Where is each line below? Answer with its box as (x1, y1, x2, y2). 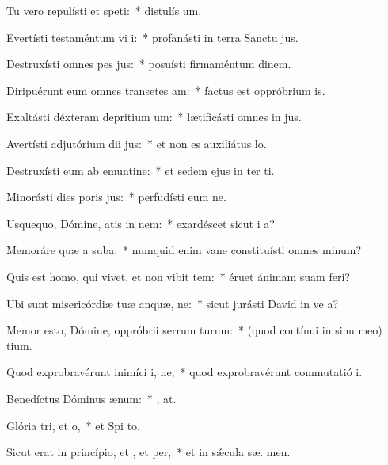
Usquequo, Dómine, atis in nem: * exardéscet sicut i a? (6, 215, 275, 231)
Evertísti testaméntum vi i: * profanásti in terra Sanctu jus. (6, 29, 299, 45)
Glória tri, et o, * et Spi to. (6, 417, 140, 433)
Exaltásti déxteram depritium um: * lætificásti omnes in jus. (6, 109, 302, 125)
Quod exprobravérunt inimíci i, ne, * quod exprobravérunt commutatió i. (6, 364, 363, 380)
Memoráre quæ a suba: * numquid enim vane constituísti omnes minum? (6, 242, 361, 258)
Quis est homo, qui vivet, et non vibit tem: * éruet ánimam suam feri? (6, 268, 350, 284)
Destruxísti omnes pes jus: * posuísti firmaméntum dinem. (6, 55, 291, 72)
